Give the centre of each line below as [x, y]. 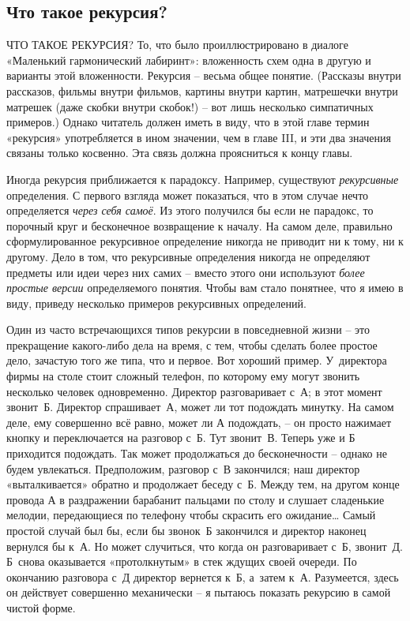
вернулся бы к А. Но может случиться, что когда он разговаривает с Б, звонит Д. [205, 546]
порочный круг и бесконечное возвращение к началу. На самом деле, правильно [199, 225]
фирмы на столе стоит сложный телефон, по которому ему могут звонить [183, 376]
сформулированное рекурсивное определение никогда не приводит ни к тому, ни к [205, 241]
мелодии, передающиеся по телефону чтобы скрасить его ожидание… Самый [191, 515]
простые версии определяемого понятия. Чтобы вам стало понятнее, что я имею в [205, 288]
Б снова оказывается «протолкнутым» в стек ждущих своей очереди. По [182, 561]
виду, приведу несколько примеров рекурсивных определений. [156, 303]
